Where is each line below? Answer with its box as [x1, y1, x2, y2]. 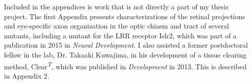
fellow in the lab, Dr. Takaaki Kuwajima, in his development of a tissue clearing [4, 49, 247, 59]
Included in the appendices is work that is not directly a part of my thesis [4, 1, 229, 11]
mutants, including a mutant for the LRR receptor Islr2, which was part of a [4, 30, 237, 40]
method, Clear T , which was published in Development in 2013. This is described [4, 59, 247, 71]
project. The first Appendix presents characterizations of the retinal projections [4, 11, 245, 21]
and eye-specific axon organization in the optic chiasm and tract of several [4, 21, 229, 31]
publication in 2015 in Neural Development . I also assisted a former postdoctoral [4, 40, 248, 50]
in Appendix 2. [4, 70, 50, 81]
